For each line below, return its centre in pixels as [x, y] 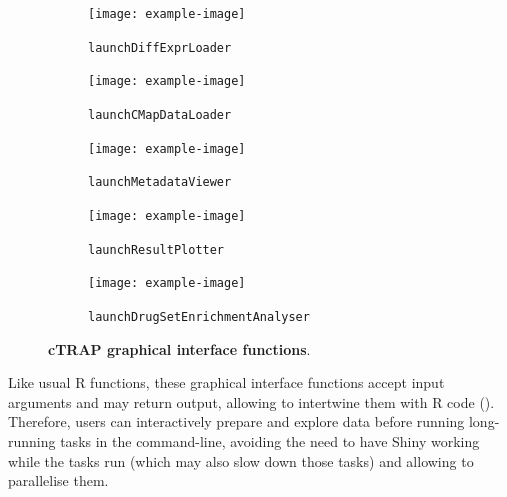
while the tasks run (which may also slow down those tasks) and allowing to [241, 460]
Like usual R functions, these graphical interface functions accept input [226, 382]
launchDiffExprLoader [160, 47]
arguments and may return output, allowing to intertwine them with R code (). [251, 401]
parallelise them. [58, 480]
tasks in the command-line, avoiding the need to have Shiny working [270, 440]
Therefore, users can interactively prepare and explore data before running [236, 421]
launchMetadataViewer [160, 182]
